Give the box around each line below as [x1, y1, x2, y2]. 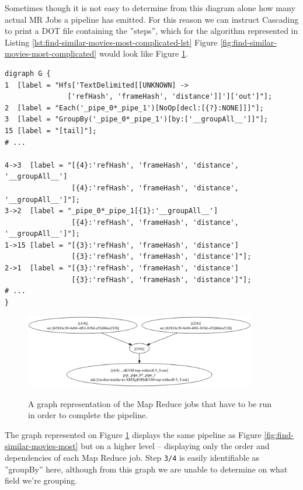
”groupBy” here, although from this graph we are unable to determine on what [5, 463, 288, 475]
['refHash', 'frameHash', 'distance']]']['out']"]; [67, 92, 273, 101]
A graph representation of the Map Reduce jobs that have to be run [28, 397, 272, 409]
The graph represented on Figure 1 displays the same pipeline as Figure [5, 428, 262, 440]
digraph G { [5, 69, 51, 78]
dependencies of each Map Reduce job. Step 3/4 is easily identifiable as [5, 451, 260, 463]
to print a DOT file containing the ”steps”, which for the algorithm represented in [5, 25, 298, 37]
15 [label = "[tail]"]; [5, 126, 97, 135]
